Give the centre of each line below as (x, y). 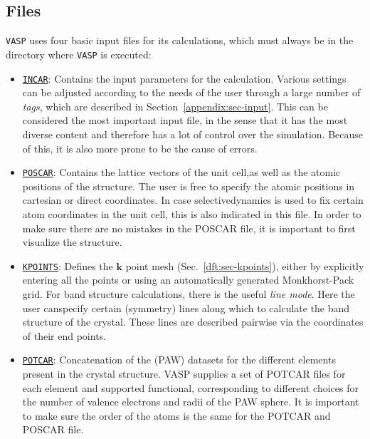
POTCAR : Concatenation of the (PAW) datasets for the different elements (179, 360)
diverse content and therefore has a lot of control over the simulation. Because (193, 134)
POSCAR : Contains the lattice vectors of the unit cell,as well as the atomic (181, 172)
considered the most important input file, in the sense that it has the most (185, 120)
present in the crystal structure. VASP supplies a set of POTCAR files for (184, 374)
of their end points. (64, 335)
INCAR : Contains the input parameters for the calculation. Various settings (184, 78)
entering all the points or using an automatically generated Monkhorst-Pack (188, 280)
